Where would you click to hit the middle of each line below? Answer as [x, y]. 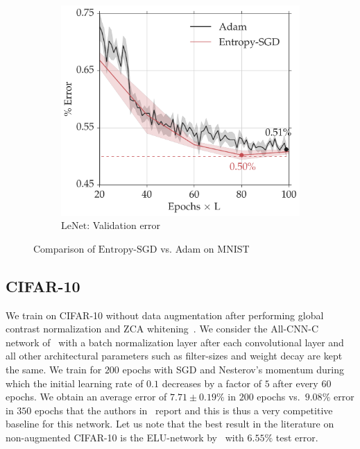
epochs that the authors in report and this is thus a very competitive [184, 410]
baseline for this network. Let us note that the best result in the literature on [170, 424]
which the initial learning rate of [75, 383]
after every [295, 383]
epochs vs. [278, 397]
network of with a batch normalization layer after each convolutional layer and [175, 342]
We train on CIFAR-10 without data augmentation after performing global [165, 315]
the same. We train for [54, 370]
